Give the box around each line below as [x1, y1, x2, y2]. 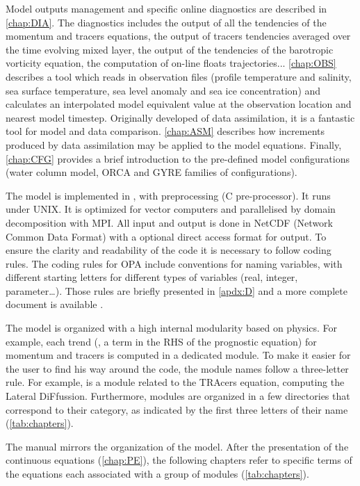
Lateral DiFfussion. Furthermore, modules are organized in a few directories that [6, 389, 350, 403]
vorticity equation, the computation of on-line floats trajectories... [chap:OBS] [6, 56, 336, 70]
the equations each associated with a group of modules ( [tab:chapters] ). [6, 467, 309, 480]
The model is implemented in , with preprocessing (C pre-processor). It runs [6, 188, 331, 202]
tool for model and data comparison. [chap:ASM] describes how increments [6, 124, 325, 138]
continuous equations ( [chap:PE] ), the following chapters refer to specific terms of [6, 453, 352, 467]
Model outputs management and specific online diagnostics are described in [6, 1, 327, 15]
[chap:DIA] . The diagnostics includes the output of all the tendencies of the [6, 15, 327, 29]
